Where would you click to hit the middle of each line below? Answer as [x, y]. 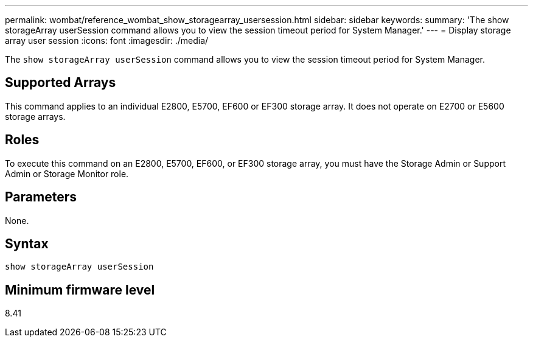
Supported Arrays [61, 83]
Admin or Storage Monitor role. [67, 173]
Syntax [27, 243]
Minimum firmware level [80, 290]
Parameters [41, 197]
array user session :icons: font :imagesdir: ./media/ [107, 40]
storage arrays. [35, 116]
